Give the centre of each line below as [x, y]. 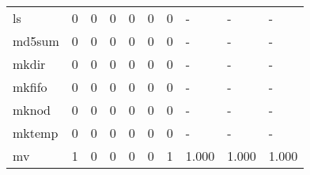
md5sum [36, 41]
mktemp [36, 133]
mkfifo [30, 87]
